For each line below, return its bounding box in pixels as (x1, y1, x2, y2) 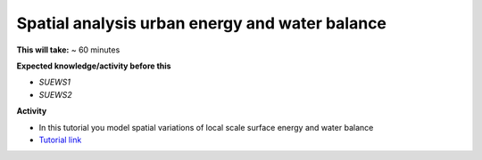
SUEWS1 (38, 76, 71, 88)
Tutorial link (38, 134, 82, 145)
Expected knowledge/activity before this (16, 60, 171, 71)
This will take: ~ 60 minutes (16, 44, 120, 55)
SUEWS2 (38, 89, 73, 100)
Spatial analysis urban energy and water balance (16, 13, 387, 33)
